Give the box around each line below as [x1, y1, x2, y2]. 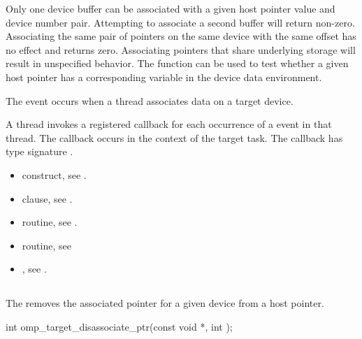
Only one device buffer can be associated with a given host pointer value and [6, 1, 335, 15]
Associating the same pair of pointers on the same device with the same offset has [6, 29, 356, 43]
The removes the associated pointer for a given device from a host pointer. [6, 296, 324, 310]
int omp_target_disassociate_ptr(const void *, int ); [6, 319, 233, 333]
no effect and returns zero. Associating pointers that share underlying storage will [6, 42, 356, 57]
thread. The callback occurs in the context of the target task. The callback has [6, 130, 343, 145]
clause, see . [22, 191, 73, 205]
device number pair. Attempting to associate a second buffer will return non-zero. [6, 15, 355, 29]
